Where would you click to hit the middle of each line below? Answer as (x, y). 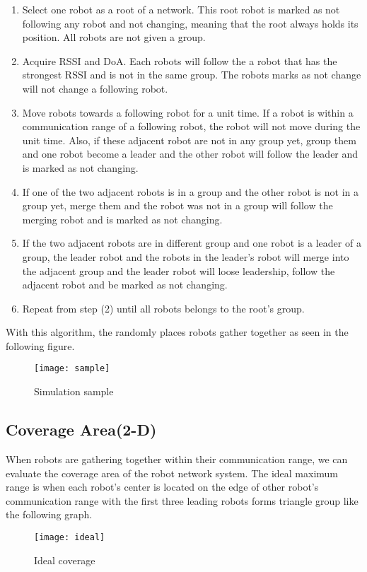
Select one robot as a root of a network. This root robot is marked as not (181, 9)
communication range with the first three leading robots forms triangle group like (182, 500)
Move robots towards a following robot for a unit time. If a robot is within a (188, 112)
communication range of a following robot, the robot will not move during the (191, 126)
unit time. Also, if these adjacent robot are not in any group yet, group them (189, 140)
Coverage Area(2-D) (81, 430)
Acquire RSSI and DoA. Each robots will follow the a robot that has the (180, 60)
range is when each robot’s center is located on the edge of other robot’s (162, 487)
